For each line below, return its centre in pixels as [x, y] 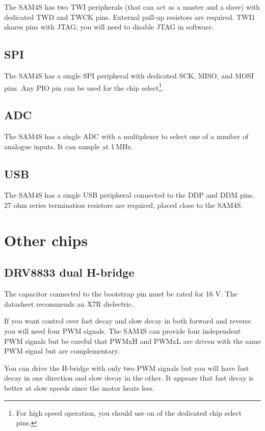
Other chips [46, 240]
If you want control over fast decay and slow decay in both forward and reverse [128, 321]
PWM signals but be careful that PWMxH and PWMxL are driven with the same [132, 341]
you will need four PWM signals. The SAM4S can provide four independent [123, 330]
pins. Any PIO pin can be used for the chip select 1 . [84, 87]
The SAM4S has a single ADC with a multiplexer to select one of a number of [126, 136]
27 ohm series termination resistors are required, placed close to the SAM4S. [124, 205]
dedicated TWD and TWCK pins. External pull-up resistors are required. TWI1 [130, 17]
